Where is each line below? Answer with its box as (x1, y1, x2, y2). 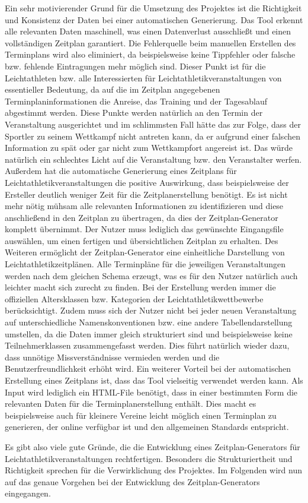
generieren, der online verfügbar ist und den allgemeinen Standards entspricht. (5, 420, 289, 433)
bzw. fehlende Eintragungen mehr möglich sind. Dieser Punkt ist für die (5, 59, 266, 72)
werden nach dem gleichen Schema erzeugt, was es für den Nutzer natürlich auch (5, 269, 298, 281)
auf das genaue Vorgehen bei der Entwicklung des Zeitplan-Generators (5, 475, 260, 488)
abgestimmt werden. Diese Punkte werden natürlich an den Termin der (5, 106, 263, 119)
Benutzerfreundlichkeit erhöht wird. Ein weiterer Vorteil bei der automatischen (5, 362, 291, 375)
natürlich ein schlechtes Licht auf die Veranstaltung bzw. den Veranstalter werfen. (5, 153, 302, 165)
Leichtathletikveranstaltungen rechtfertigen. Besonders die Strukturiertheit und (5, 452, 293, 464)
